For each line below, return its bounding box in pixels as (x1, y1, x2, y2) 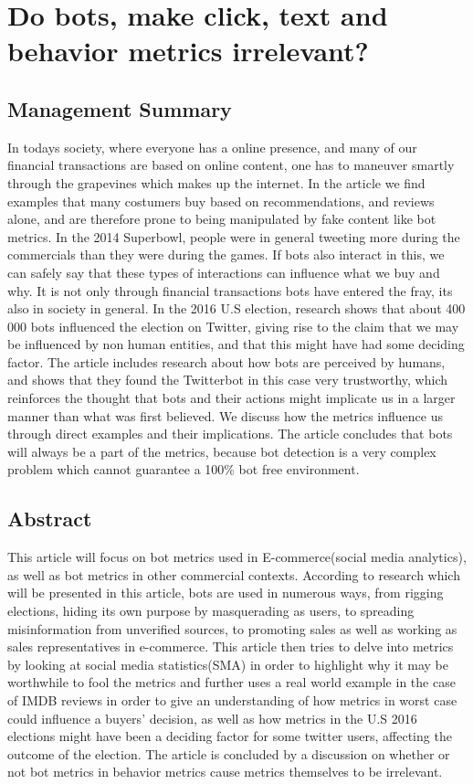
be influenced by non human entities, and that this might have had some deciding (7, 334, 465, 354)
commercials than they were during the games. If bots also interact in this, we (7, 245, 445, 264)
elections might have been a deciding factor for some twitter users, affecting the (7, 726, 452, 746)
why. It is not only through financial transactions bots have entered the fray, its (7, 281, 453, 300)
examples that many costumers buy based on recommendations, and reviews (7, 191, 435, 210)
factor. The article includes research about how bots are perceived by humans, (7, 352, 446, 371)
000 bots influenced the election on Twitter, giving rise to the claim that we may (7, 316, 459, 335)
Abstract (7, 504, 92, 533)
